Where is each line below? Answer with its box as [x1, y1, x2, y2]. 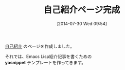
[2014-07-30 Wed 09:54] [56, 20, 107, 27]
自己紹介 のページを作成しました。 [5, 43, 74, 49]
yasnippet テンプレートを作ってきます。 [5, 59, 86, 65]
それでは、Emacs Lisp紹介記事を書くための [5, 54, 92, 59]
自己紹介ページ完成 [43, 4, 120, 15]
